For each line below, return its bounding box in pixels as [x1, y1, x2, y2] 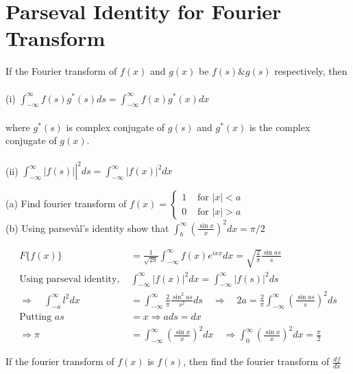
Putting [19, 312, 52, 322]
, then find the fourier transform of [183, 354, 330, 369]
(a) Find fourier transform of [5, 196, 127, 211]
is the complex [249, 119, 311, 134]
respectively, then [274, 64, 348, 78]
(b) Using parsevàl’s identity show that [5, 220, 169, 235]
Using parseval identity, [19, 274, 120, 284]
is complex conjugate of [66, 119, 165, 134]
